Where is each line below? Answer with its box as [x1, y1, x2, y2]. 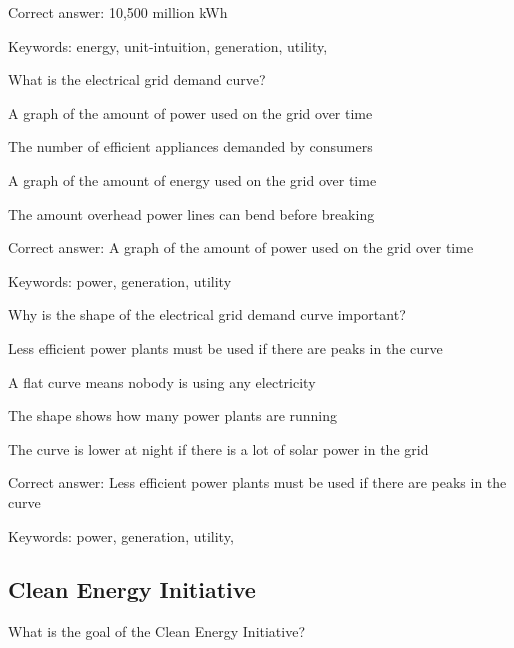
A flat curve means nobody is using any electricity [8, 371, 316, 392]
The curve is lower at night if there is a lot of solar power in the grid [8, 438, 429, 459]
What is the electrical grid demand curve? [8, 69, 266, 90]
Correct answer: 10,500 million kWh [8, 2, 228, 22]
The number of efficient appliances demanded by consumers [8, 136, 373, 157]
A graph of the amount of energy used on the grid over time [8, 169, 377, 190]
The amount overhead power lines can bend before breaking [8, 203, 375, 224]
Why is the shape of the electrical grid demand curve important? [8, 304, 406, 325]
